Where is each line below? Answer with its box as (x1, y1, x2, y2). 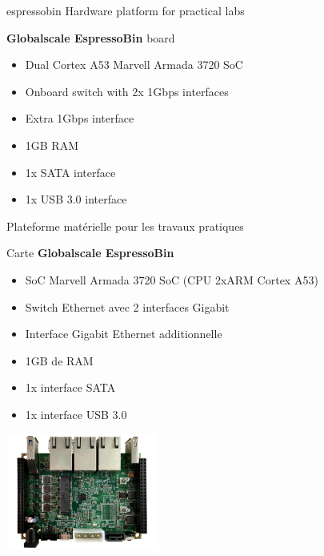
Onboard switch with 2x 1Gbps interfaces (25, 83, 229, 99)
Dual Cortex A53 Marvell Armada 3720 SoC (25, 56, 243, 73)
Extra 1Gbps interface (25, 110, 134, 127)
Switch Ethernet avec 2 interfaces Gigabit (25, 298, 230, 315)
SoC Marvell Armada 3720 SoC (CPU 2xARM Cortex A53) (25, 271, 318, 288)
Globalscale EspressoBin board (6, 29, 175, 46)
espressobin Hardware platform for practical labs (6, 2, 245, 18)
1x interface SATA (25, 379, 116, 396)
